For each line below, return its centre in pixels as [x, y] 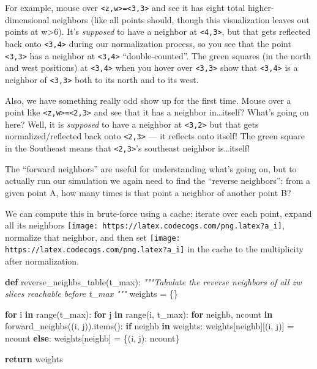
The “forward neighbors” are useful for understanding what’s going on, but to [151, 168]
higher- [261, 7]
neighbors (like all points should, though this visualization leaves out [181, 19]
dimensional [27, 19]
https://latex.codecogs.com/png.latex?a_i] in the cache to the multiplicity [154, 249]
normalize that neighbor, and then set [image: [93, 237]
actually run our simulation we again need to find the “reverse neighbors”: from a [158, 181]
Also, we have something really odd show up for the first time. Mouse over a [148, 100]
